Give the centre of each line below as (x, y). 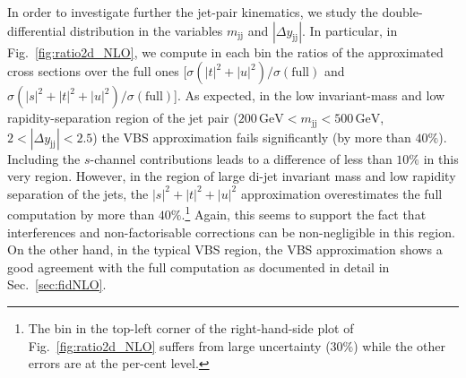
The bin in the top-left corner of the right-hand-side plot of (191, 328)
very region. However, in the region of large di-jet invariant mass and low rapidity (232, 176)
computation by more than (81, 215)
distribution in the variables (147, 30)
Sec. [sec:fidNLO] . (57, 284)
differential (37, 30)
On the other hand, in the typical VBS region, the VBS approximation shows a (225, 249)
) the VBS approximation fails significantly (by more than (252, 137)
